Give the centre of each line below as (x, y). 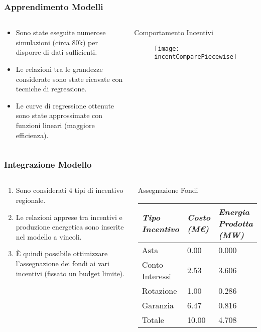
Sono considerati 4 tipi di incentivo (70, 190)
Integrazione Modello (48, 164)
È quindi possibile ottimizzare (62, 253)
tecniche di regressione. (51, 89)
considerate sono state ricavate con (69, 79)
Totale (153, 319)
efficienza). (32, 135)
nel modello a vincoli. (49, 236)
